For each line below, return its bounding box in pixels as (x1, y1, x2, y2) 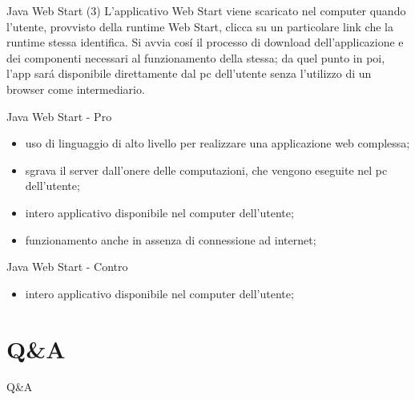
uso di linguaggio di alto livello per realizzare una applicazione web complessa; (25, 135, 410, 152)
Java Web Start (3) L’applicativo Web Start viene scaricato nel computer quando (6, 2, 406, 18)
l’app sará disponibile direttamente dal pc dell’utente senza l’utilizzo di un (6, 65, 372, 82)
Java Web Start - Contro (6, 258, 128, 275)
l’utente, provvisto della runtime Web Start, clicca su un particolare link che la (6, 18, 393, 34)
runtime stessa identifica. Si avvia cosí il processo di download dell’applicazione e (6, 34, 404, 51)
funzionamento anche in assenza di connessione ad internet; (25, 231, 316, 248)
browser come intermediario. (6, 80, 145, 97)
